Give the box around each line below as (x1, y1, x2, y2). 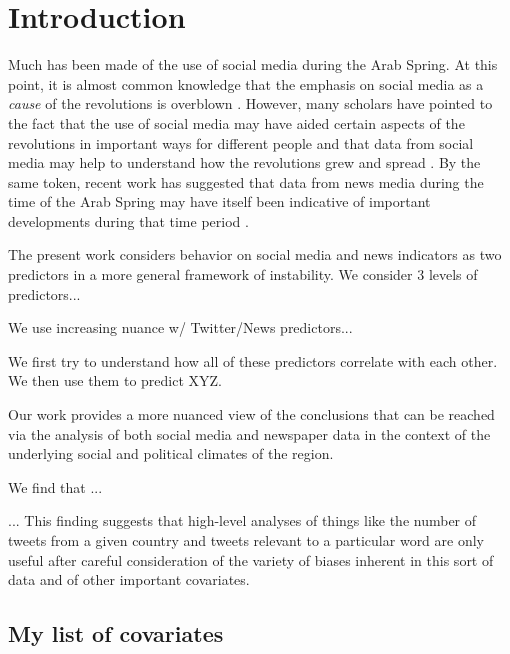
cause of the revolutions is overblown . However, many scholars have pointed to (8, 93, 493, 114)
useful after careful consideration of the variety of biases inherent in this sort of (8, 549, 494, 570)
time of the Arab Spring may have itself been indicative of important (8, 191, 431, 212)
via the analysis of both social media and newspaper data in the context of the (8, 423, 491, 444)
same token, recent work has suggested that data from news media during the (8, 171, 484, 192)
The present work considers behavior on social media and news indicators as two (8, 244, 502, 265)
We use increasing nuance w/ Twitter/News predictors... (8, 317, 353, 338)
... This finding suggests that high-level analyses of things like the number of (8, 510, 477, 531)
